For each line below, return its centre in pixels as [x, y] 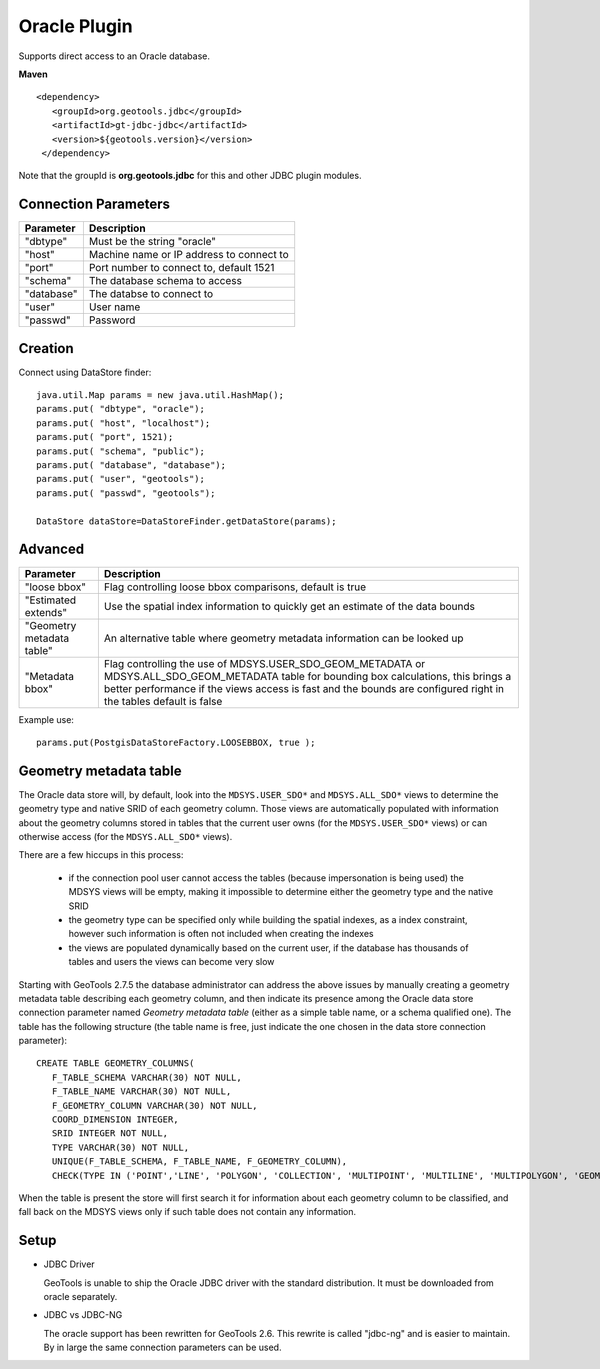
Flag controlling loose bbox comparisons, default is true [235, 587]
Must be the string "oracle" [152, 242]
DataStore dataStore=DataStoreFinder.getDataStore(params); [186, 521]
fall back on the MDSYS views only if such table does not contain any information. [187, 1212]
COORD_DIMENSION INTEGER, [115, 1119]
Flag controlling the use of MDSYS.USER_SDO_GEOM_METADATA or [264, 663]
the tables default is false [163, 701]
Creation [46, 348]
